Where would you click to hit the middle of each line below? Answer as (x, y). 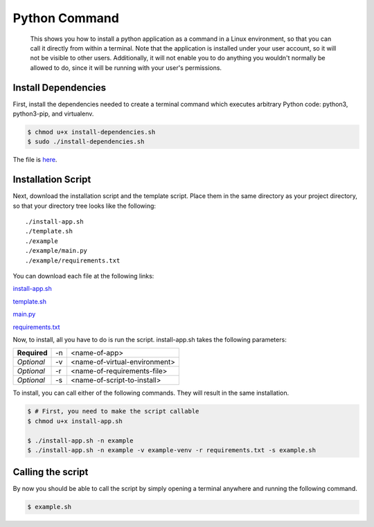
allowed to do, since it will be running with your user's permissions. (126, 68)
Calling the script (51, 472)
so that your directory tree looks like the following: (84, 206)
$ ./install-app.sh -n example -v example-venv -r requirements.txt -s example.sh (172, 450)
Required (32, 353)
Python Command (66, 18)
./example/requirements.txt (73, 260)
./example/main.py (56, 251)
